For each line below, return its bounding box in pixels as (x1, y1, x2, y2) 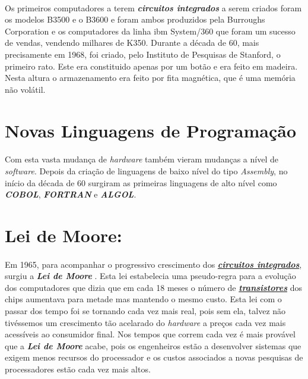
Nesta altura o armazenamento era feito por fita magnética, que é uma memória (5, 71, 296, 84)
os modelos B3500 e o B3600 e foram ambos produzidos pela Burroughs (5, 13, 265, 26)
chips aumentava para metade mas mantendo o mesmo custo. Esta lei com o (5, 293, 282, 305)
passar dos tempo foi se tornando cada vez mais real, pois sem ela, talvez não (5, 305, 286, 317)
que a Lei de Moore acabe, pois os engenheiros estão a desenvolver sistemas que (5, 339, 301, 352)
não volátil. (5, 83, 46, 95)
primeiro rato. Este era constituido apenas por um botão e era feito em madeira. (5, 59, 298, 72)
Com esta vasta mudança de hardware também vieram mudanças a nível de (5, 153, 278, 165)
